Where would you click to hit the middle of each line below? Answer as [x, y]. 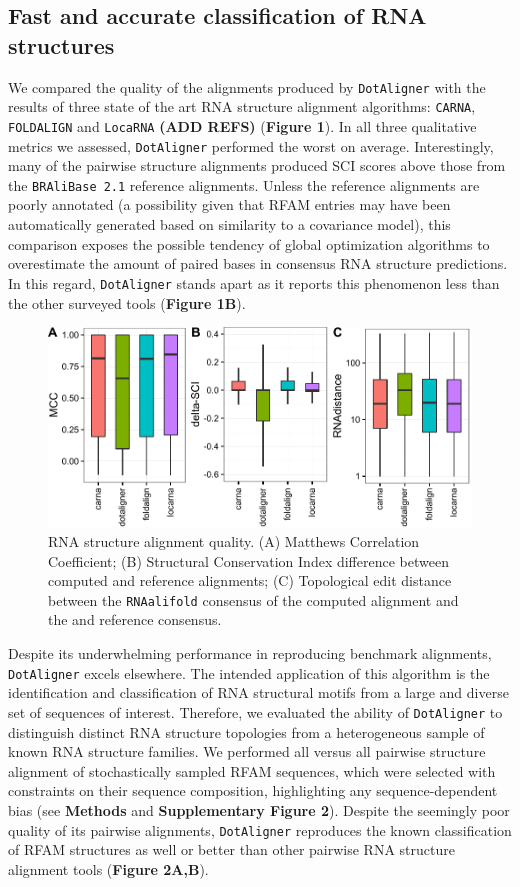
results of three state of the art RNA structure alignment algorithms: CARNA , [242, 106]
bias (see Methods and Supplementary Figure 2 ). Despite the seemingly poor [259, 809]
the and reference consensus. [135, 619]
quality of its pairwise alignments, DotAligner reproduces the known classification [260, 829]
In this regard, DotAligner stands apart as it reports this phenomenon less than [254, 282]
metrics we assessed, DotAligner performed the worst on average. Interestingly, [251, 145]
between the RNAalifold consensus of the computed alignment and [253, 599]
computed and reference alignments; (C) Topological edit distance [250, 580]
